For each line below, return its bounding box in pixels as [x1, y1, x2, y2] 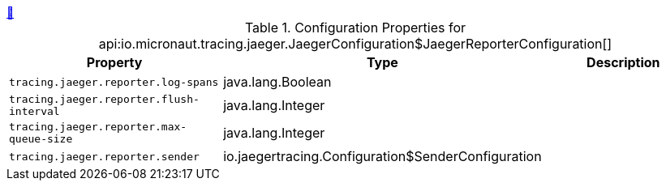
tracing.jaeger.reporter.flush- [9, 93, 200, 105]
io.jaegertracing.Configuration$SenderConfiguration [223, 148, 542, 164]
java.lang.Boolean [223, 74, 332, 90]
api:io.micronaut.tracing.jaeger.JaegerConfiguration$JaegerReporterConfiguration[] [98, 36, 612, 52]
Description [587, 54, 660, 70]
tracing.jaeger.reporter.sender [9, 150, 200, 163]
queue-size [9, 133, 73, 145]
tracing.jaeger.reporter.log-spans [9, 75, 219, 88]
